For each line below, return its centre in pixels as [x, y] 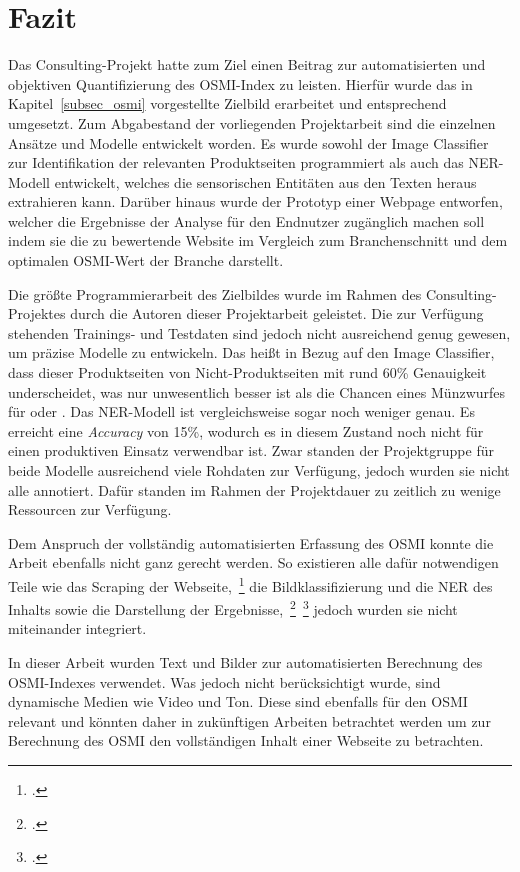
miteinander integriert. [77, 628]
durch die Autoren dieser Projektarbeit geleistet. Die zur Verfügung [277, 313]
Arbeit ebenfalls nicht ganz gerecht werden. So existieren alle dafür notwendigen [253, 562]
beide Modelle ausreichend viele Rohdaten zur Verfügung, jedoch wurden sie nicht [259, 470]
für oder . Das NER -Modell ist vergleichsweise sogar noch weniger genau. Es [241, 411]
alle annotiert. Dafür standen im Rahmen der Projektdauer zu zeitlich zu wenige [254, 489]
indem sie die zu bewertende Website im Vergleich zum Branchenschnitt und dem [258, 240]
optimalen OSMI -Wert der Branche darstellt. [146, 260]
